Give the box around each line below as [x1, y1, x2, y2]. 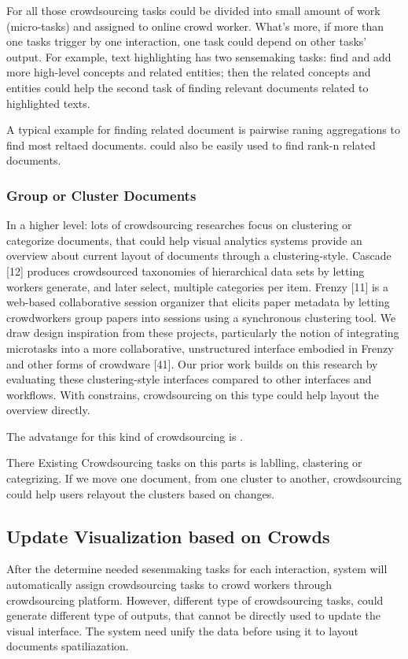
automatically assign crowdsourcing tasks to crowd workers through [6, 576, 333, 593]
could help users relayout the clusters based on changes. [6, 485, 275, 502]
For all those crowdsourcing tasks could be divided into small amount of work [6, 2, 380, 18]
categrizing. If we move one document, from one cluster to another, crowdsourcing [6, 470, 402, 487]
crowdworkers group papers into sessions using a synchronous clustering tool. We [6, 309, 396, 325]
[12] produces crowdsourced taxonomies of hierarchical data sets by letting [6, 262, 365, 279]
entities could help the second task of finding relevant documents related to [6, 79, 369, 95]
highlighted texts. [6, 94, 90, 111]
